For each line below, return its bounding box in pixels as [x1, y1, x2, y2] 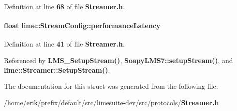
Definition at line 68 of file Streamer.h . [4, 1, 125, 11]
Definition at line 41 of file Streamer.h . [4, 39, 125, 49]
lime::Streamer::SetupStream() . [4, 64, 110, 75]
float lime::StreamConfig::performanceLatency [4, 20, 161, 31]
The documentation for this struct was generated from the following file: [4, 81, 218, 91]
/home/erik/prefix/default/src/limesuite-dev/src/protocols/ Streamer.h [4, 97, 219, 107]
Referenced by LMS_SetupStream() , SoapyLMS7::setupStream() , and [4, 55, 233, 65]
